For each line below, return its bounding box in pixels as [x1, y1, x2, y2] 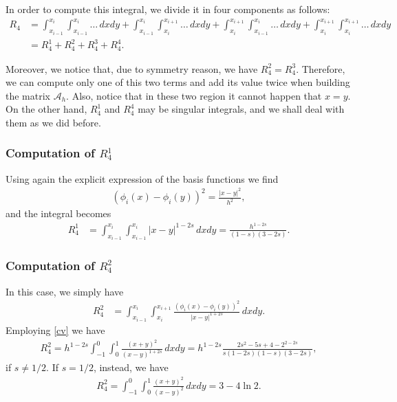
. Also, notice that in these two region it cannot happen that [66, 88, 322, 102]
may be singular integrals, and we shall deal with [138, 102, 345, 116]
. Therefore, [296, 61, 345, 76]
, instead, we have [93, 360, 169, 375]
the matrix [6, 88, 50, 102]
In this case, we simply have [6, 284, 124, 298]
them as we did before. [6, 115, 101, 129]
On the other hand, [6, 102, 87, 116]
